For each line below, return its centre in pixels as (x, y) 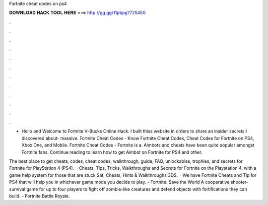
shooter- (239, 182)
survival (17, 189)
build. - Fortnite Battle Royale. (39, 196)
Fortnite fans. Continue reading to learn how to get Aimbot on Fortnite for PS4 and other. (112, 152)
